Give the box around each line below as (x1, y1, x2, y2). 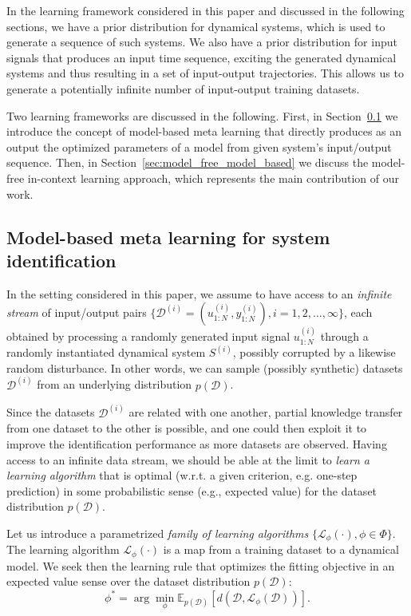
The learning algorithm (6, 541, 120, 558)
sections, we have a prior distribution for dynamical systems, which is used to (6, 18, 385, 34)
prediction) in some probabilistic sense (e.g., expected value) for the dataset (6, 482, 377, 499)
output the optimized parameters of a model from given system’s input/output (6, 138, 392, 155)
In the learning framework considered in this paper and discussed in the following (6, 2, 405, 18)
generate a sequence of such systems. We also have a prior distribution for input (6, 34, 397, 50)
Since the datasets (6, 404, 95, 421)
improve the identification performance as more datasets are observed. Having (6, 436, 387, 452)
